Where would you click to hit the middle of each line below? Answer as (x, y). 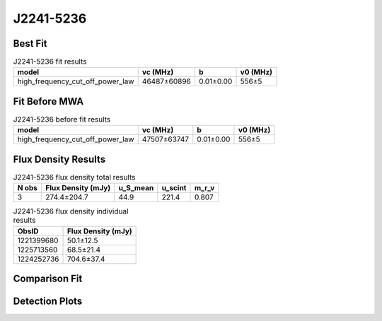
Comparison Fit (48, 279)
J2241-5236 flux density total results (74, 177)
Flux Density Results (59, 159)
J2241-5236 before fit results (62, 119)
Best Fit (30, 43)
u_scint (174, 188)
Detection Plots (48, 302)
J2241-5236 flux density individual (71, 211)
